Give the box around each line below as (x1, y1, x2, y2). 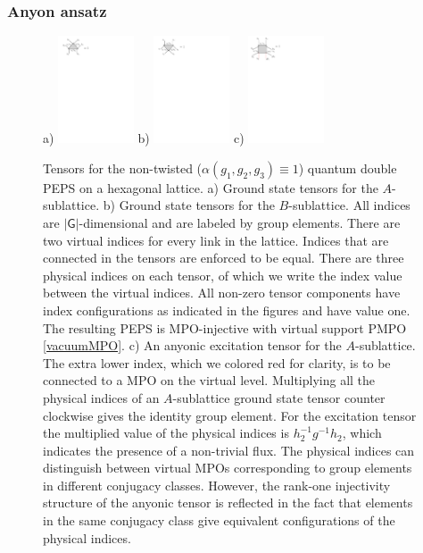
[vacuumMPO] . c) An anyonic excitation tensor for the (43, 336, 342, 355)
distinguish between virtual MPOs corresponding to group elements (43, 458, 412, 477)
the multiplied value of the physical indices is (43, 423, 289, 442)
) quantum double (298, 158, 397, 177)
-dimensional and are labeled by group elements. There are (79, 213, 401, 231)
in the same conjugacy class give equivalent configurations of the (43, 511, 395, 530)
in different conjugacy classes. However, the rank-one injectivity (43, 475, 391, 494)
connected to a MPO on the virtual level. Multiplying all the (43, 371, 376, 390)
